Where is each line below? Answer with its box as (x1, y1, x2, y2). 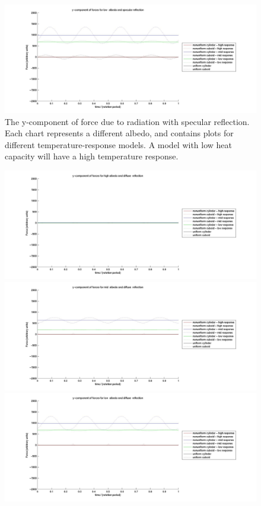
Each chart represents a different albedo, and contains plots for (5, 127, 234, 139)
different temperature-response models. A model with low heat (5, 138, 233, 150)
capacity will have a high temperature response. (5, 150, 179, 162)
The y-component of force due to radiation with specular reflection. (5, 115, 250, 127)
